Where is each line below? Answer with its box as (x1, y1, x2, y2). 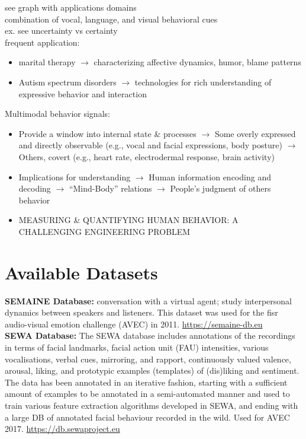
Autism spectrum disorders (18, 75, 117, 88)
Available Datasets (5, 260, 158, 284)
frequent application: (5, 36, 80, 48)
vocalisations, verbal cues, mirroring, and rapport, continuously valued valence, (5, 352, 291, 365)
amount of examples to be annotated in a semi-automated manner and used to (5, 387, 290, 400)
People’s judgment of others (170, 182, 271, 195)
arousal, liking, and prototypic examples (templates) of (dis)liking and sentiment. (5, 364, 299, 377)
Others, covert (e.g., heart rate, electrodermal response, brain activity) (18, 150, 275, 163)
